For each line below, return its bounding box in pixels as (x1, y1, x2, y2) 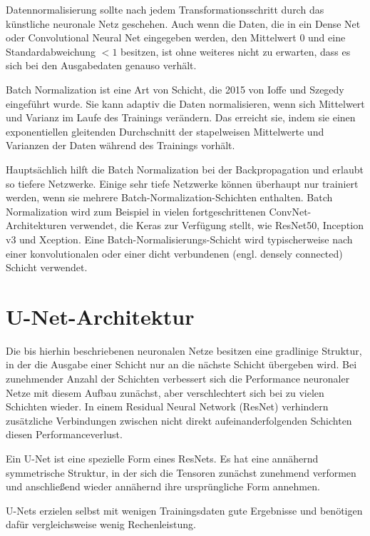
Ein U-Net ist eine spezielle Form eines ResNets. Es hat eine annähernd (6, 450, 319, 465)
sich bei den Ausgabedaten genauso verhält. (6, 58, 197, 73)
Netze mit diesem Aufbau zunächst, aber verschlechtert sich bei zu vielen (6, 385, 324, 400)
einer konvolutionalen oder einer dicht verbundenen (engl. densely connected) (6, 246, 343, 261)
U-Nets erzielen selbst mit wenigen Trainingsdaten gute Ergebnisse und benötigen (6, 502, 363, 517)
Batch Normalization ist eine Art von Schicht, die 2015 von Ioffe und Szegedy (6, 81, 344, 96)
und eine (308, 30, 346, 45)
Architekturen (6, 218, 67, 233)
